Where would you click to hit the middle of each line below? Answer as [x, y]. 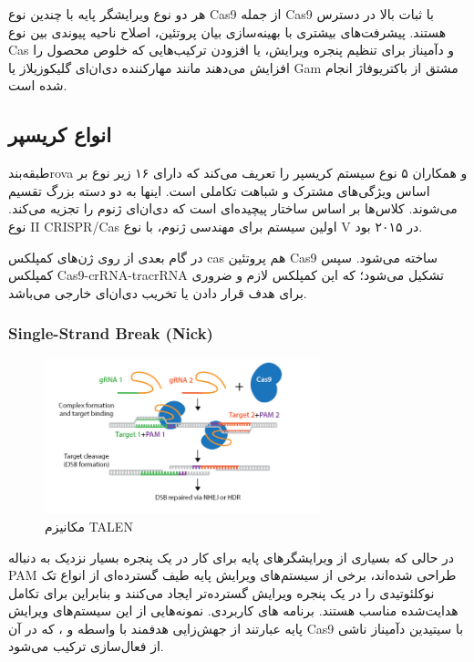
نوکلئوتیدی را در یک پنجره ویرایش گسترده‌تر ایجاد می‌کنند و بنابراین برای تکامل [222, 592]
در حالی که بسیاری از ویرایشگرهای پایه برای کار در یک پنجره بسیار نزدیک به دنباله [231, 557]
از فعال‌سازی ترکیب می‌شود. [86, 646]
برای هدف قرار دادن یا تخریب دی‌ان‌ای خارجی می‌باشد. [158, 292]
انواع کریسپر [60, 134]
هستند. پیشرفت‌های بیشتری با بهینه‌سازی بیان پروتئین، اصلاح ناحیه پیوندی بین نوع [227, 31]
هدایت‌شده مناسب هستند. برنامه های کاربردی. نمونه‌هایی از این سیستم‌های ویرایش [233, 610]
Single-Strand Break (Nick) [111, 333]
